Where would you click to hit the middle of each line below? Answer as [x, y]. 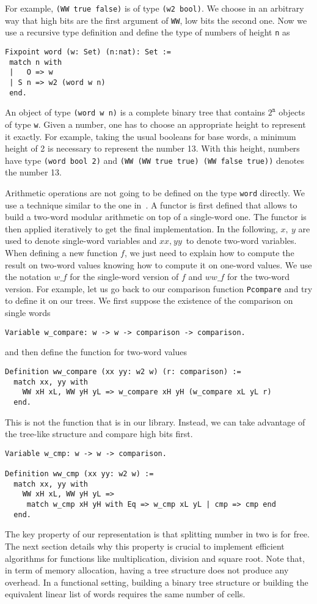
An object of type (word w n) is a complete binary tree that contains [135, 112]
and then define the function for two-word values [96, 352]
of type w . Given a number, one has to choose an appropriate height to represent [155, 124]
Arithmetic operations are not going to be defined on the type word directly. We [155, 193]
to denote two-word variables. [241, 241]
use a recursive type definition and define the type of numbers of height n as [148, 32]
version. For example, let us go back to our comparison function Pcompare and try [159, 288]
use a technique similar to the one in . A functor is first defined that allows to [151, 204]
